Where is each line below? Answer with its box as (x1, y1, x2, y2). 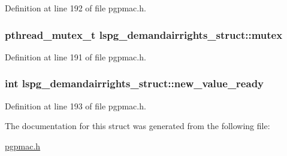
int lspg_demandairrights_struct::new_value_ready (5, 76, 264, 91)
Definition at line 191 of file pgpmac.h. (5, 50, 146, 63)
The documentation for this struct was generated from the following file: (5, 120, 270, 132)
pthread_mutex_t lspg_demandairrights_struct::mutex (5, 27, 283, 42)
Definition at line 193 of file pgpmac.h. (5, 99, 146, 112)
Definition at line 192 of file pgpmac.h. (5, 2, 146, 14)
